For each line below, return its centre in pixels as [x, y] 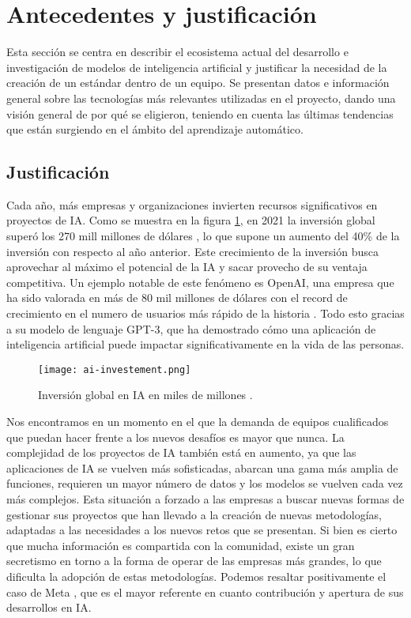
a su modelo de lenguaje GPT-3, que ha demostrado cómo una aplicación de [191, 328]
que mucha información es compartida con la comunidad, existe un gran [181, 545]
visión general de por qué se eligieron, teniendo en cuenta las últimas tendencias [200, 113]
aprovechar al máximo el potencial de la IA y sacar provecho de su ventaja [187, 267]
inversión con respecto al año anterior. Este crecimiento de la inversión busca [192, 251]
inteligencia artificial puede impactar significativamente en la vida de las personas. [205, 344]
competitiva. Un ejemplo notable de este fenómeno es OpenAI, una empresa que [200, 282]
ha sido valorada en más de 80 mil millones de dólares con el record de [177, 298]
